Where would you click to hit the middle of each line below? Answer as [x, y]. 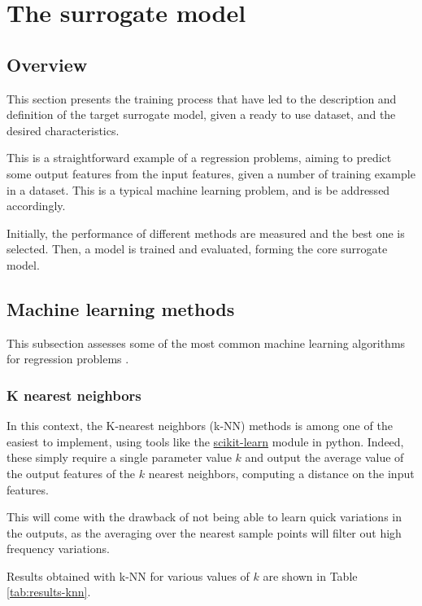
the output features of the [71, 473]
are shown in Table [310, 575]
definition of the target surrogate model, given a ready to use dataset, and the [201, 114]
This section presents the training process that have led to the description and [202, 98]
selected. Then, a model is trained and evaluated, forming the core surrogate [197, 249]
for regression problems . [68, 359]
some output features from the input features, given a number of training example [211, 173]
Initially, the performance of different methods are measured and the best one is [206, 233]
